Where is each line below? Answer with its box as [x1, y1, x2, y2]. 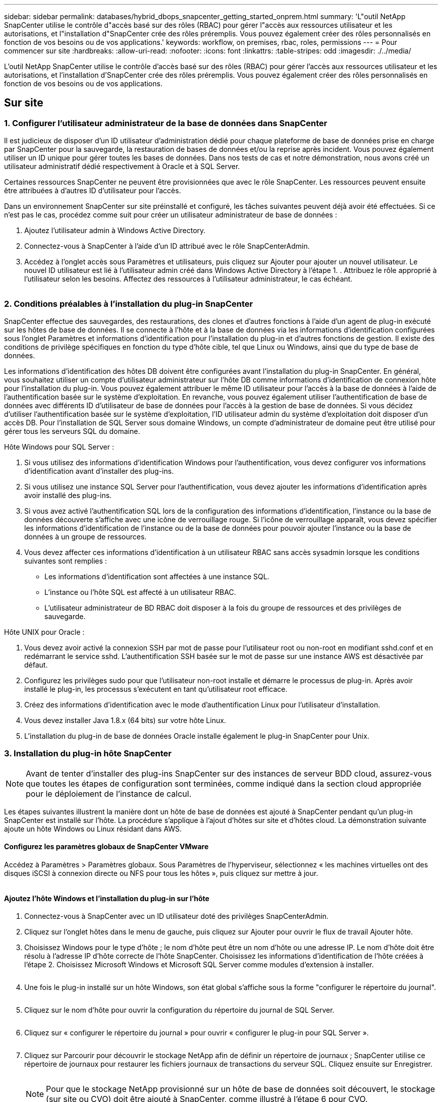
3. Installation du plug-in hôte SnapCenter [4, 748, 172, 759]
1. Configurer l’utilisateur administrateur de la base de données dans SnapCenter [4, 118, 327, 128]
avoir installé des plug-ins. [24, 490, 112, 500]
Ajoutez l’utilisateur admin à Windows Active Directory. [24, 226, 206, 235]
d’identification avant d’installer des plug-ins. [24, 466, 174, 475]
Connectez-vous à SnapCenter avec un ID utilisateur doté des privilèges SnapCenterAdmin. [24, 912, 329, 921]
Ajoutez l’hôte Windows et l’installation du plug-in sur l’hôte [4, 894, 209, 903]
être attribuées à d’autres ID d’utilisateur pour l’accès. [4, 186, 181, 195]
